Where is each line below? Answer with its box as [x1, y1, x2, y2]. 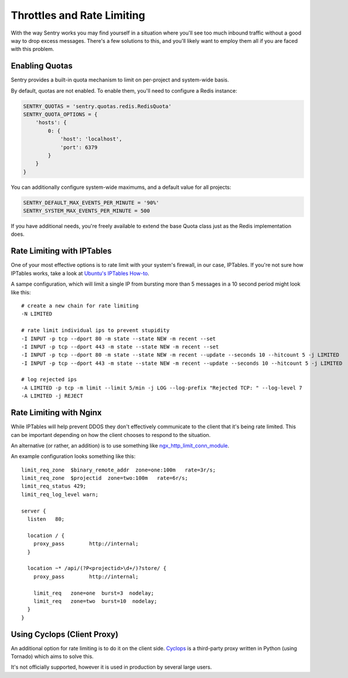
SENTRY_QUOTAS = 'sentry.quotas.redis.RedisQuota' [23, 103, 172, 110]
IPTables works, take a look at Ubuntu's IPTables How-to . [11, 270, 149, 277]
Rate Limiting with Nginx [11, 408, 102, 418]
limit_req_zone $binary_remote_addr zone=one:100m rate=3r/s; [21, 466, 216, 473]
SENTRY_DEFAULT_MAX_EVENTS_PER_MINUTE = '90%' [23, 199, 159, 206]
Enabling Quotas [11, 61, 73, 71]
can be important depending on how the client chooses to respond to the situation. [11, 431, 211, 438]
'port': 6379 [60, 144, 98, 151]
